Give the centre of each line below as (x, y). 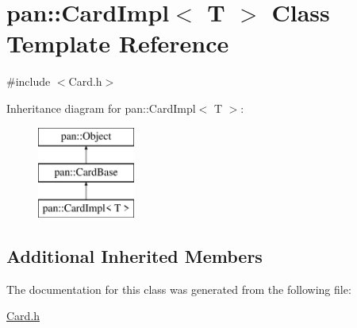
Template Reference (118, 43)
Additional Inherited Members (134, 255)
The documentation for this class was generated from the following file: (179, 289)
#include (29, 81)
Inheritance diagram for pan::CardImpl (101, 108)
